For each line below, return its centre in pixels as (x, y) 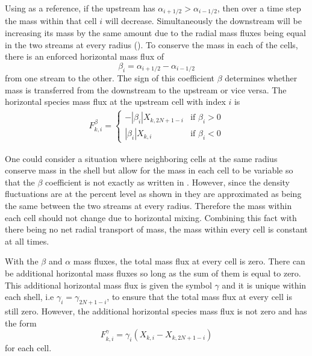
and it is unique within (264, 285)
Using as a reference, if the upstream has (80, 8)
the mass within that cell (51, 21)
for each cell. (28, 347)
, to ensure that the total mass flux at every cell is (199, 297)
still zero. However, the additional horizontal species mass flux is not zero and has (156, 311)
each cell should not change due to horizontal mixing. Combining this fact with (151, 217)
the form (21, 323)
